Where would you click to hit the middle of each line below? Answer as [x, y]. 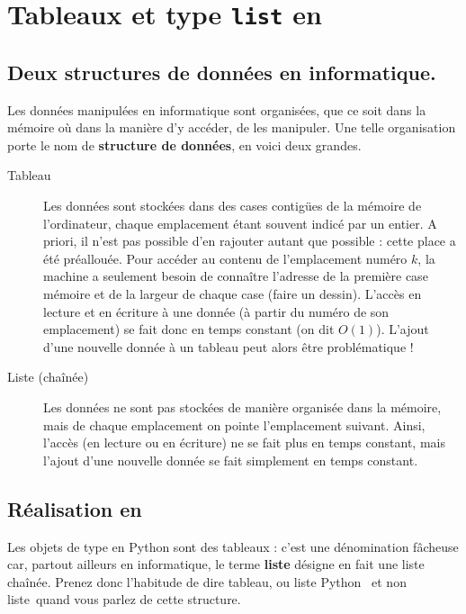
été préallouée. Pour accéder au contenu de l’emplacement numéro [225, 258]
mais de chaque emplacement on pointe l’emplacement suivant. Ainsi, [234, 424]
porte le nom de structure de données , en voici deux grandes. [184, 144]
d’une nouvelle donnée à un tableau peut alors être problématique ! [229, 346]
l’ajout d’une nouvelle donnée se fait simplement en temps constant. [231, 460]
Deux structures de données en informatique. [222, 72]
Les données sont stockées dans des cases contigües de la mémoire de [233, 206]
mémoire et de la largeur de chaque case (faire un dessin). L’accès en [233, 294]
